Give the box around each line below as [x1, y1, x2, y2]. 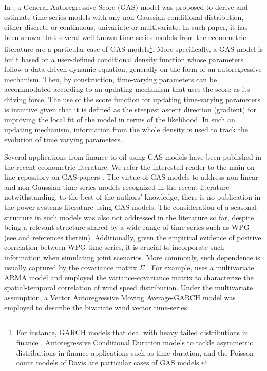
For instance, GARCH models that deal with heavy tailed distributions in [16, 327, 249, 338]
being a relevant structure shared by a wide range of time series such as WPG [4, 222, 250, 232]
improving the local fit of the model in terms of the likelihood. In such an [4, 114, 235, 125]
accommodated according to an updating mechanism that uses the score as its [4, 84, 250, 94]
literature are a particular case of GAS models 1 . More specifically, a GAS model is [4, 42, 263, 54]
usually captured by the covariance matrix [4, 262, 137, 272]
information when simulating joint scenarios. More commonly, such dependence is [4, 251, 260, 262]
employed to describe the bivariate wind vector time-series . [4, 302, 192, 313]
